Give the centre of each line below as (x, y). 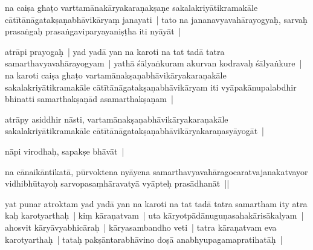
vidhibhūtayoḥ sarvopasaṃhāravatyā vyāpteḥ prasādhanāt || (117, 183)
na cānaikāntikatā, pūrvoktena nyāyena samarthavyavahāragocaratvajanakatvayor (156, 171)
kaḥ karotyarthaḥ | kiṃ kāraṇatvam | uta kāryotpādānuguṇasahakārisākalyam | (154, 215)
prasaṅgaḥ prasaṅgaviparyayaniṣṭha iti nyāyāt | (93, 31)
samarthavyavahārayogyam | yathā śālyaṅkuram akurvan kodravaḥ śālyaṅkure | (153, 63)
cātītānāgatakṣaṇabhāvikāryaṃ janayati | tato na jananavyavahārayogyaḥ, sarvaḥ (156, 19)
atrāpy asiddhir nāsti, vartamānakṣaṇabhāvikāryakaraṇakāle (117, 119)
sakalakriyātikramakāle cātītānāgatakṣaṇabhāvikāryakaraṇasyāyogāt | (135, 131)
